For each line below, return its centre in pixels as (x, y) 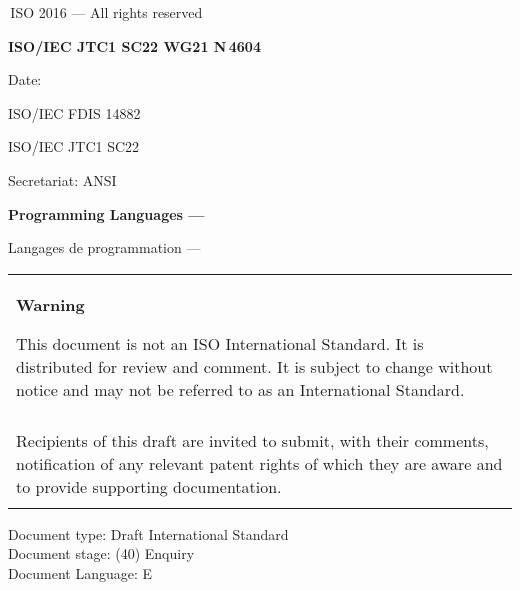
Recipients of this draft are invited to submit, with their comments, (252, 440)
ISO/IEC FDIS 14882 (74, 112)
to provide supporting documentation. (149, 486)
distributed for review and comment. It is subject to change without (254, 366)
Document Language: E (80, 572)
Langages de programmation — (104, 247)
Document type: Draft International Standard (148, 533)
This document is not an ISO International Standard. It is (220, 343)
